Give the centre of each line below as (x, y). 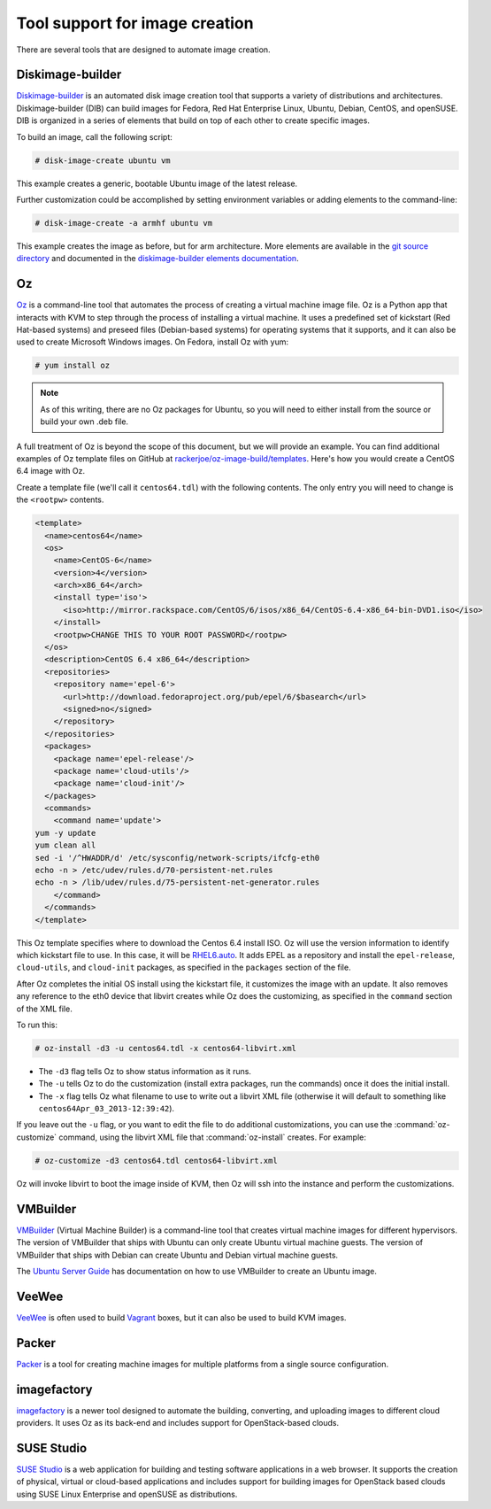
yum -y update (65, 833)
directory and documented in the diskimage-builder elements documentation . (158, 259)
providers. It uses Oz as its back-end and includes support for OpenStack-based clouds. (178, 1423)
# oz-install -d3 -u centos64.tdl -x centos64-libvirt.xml (165, 1048)
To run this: (37, 1025)
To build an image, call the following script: (94, 136)
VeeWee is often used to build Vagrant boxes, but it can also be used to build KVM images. (181, 1317)
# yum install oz (73, 366)
